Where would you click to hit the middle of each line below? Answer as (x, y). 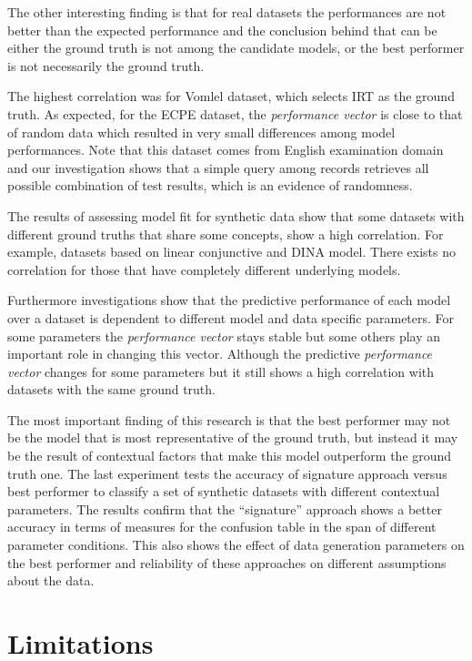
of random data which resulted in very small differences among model (201, 132)
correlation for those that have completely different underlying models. (204, 269)
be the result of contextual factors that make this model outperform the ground (230, 456)
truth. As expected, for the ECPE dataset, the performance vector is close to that (235, 113)
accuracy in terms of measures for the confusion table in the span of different (222, 527)
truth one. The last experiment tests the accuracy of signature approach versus (227, 473)
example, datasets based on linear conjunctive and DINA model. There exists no (231, 252)
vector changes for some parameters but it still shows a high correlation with (221, 371)
